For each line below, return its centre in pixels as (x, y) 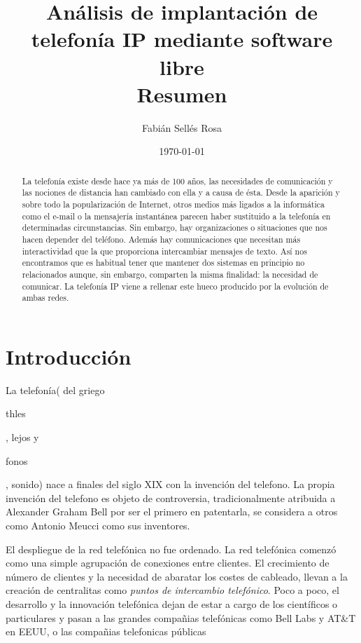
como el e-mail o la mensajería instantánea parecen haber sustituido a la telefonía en (176, 216)
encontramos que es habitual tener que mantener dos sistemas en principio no (163, 263)
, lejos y (22, 437)
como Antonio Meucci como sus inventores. (98, 525)
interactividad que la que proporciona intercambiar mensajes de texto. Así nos (164, 251)
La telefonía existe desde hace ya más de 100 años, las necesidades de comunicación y (177, 181)
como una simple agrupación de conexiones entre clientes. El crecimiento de (168, 563)
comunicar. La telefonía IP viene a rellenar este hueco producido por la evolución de (175, 286)
